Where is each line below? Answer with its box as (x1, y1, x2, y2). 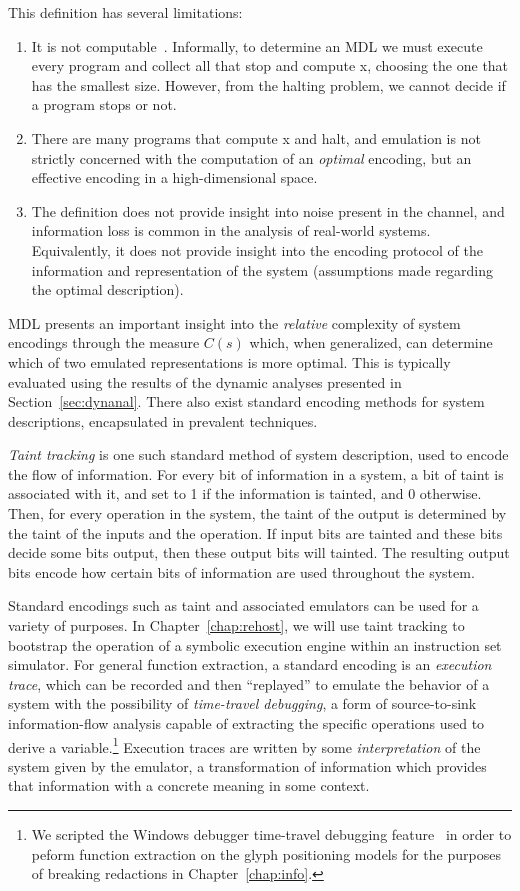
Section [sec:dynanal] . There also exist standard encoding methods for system (8, 391, 485, 412)
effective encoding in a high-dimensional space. (31, 167, 318, 188)
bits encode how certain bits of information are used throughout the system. (8, 561, 475, 582)
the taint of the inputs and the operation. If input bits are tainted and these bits (8, 522, 503, 543)
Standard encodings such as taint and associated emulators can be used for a (8, 595, 479, 616)
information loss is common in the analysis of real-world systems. (31, 220, 431, 241)
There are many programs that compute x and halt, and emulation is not (31, 127, 481, 148)
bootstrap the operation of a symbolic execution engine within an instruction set (8, 634, 502, 655)
